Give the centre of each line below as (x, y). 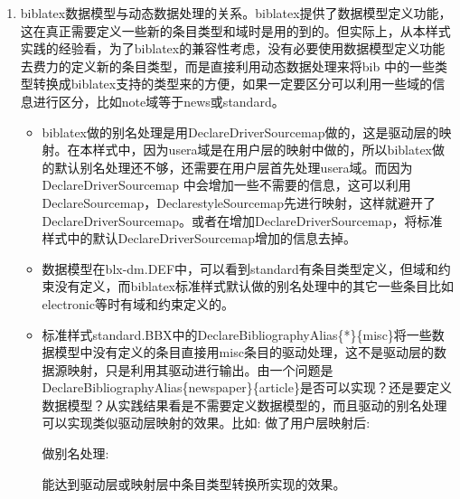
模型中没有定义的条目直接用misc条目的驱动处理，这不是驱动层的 (244, 352)
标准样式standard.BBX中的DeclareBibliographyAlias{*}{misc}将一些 (237, 334)
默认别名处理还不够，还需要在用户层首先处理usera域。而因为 (234, 167)
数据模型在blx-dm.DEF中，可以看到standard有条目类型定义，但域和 (240, 268)
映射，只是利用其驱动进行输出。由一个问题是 (200, 369)
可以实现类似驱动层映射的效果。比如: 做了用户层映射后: (206, 423)
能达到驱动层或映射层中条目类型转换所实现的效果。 (194, 483)
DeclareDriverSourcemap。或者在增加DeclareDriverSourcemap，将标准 (242, 220)
